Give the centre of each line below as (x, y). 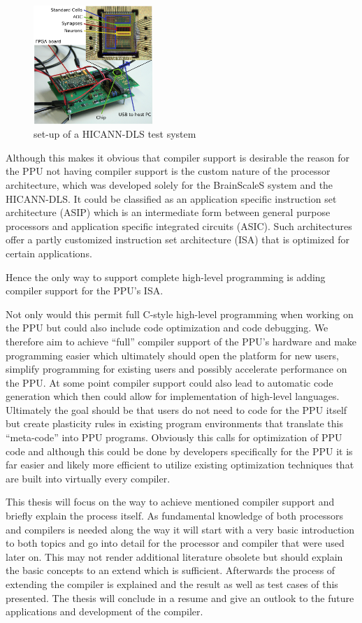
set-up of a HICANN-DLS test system (115, 134)
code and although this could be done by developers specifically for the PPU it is (179, 451)
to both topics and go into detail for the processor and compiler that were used (175, 543)
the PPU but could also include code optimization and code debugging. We (167, 328)
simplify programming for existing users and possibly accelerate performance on (176, 369)
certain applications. (49, 253)
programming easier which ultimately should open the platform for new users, (172, 355)
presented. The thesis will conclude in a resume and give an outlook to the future (180, 597)
